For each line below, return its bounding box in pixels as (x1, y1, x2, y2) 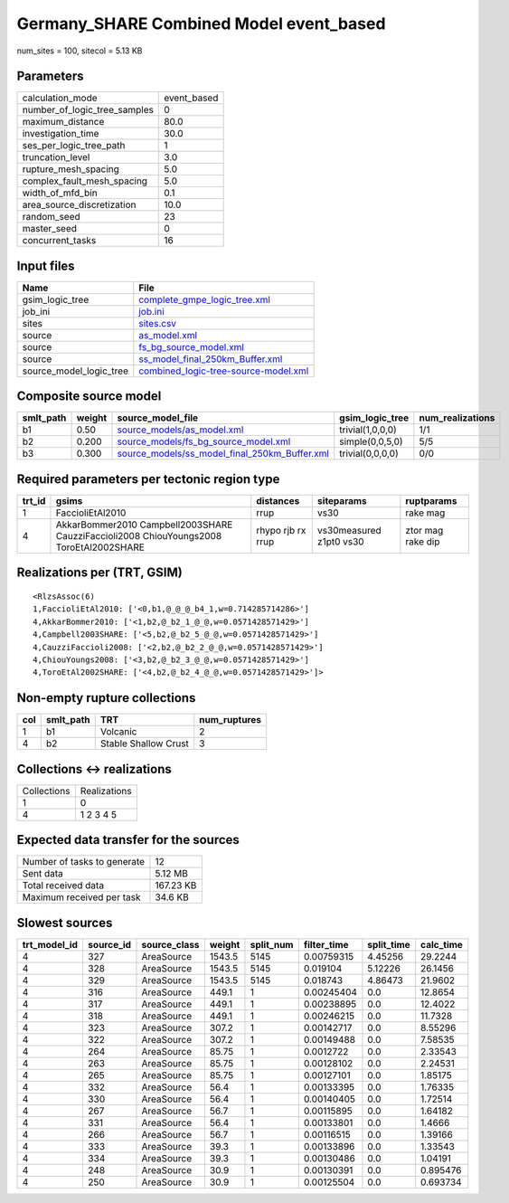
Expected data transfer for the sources (16, 832, 240, 848)
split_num (250, 938, 294, 951)
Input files (16, 258, 76, 273)
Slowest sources (16, 914, 113, 931)
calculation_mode (22, 91, 99, 104)
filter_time (303, 938, 349, 951)
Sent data (22, 867, 63, 880)
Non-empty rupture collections (16, 690, 196, 706)
